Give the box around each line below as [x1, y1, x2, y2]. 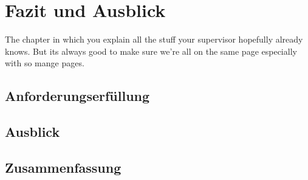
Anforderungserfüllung [5, 86, 150, 105]
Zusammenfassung [5, 157, 121, 176]
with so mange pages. [5, 57, 84, 69]
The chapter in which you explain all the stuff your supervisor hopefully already [5, 33, 303, 46]
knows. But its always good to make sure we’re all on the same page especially [5, 44, 297, 57]
